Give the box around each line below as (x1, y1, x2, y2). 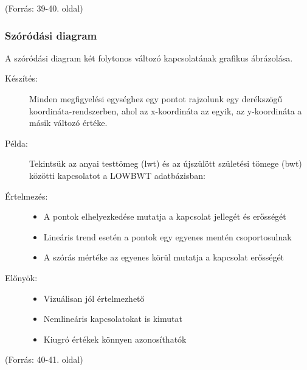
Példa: (5, 136, 28, 149)
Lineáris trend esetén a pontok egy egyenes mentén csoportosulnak (43, 230, 292, 243)
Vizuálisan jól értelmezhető (43, 291, 145, 304)
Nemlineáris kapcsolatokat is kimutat (43, 312, 182, 325)
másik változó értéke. (29, 116, 108, 129)
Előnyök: (5, 271, 38, 284)
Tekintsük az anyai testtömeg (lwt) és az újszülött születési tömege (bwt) (29, 157, 302, 170)
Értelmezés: (5, 189, 48, 202)
